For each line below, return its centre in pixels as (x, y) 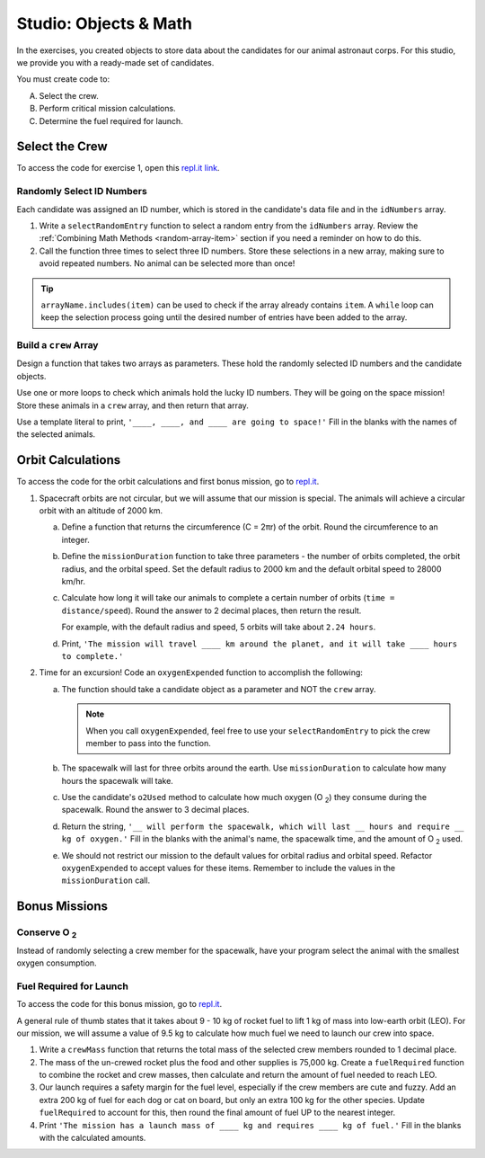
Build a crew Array (57, 345)
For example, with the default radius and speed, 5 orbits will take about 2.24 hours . (219, 627)
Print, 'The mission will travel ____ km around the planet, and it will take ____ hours (260, 644)
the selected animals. (56, 434)
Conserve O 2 (47, 933)
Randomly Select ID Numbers (82, 192)
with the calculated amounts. (93, 1138)
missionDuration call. (106, 880)
